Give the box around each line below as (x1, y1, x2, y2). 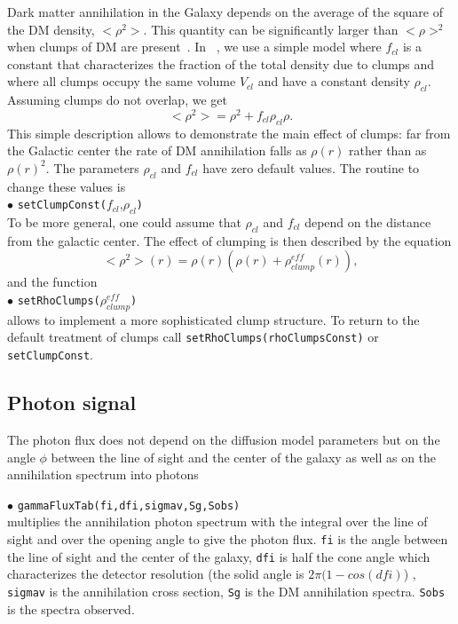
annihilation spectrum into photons (7, 465, 199, 484)
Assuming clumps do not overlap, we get (7, 91, 227, 109)
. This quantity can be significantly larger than (143, 20, 399, 38)
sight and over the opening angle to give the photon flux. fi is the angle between (7, 529, 448, 548)
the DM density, (7, 20, 95, 38)
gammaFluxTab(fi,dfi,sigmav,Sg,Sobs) (17, 499, 241, 512)
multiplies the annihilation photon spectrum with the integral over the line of (7, 512, 428, 531)
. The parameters (45, 158, 139, 177)
